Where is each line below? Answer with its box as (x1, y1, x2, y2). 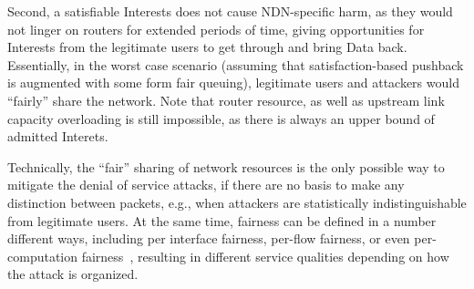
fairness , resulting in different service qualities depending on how (81, 246, 449, 265)
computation (7, 246, 78, 265)
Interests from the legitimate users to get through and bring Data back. (7, 37, 407, 57)
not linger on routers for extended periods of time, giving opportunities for (7, 19, 425, 38)
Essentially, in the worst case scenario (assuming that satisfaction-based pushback (7, 55, 464, 74)
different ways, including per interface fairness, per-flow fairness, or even (7, 229, 410, 248)
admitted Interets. (7, 127, 108, 146)
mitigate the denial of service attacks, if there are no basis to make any (7, 175, 405, 194)
